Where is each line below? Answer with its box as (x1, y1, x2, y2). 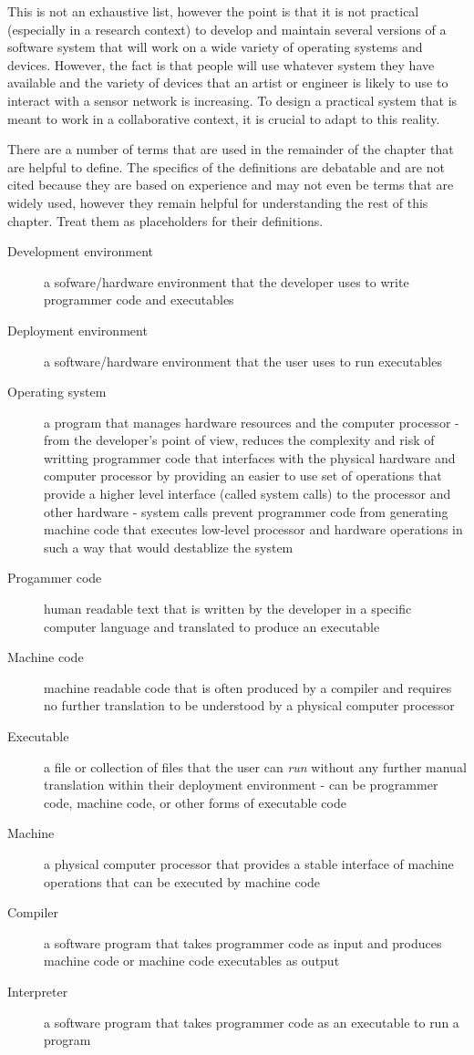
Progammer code (7, 568, 102, 587)
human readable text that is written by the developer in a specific (44, 599, 412, 618)
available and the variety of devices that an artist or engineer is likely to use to (7, 73, 448, 92)
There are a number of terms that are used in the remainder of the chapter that (7, 140, 454, 159)
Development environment (7, 242, 154, 261)
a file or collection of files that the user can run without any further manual (44, 757, 467, 776)
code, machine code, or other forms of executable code (44, 792, 346, 812)
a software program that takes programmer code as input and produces (44, 933, 442, 952)
